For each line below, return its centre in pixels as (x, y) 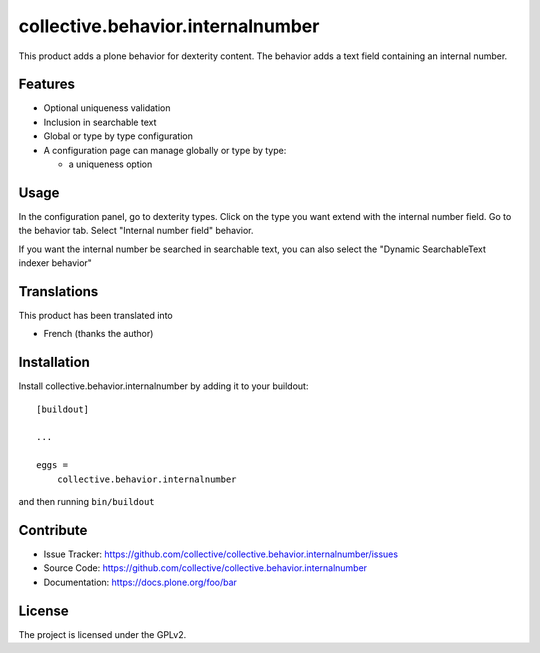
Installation (54, 362)
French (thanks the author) (98, 334)
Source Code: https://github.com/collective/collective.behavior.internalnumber (205, 568)
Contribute (53, 530)
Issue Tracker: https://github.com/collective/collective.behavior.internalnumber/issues (221, 554)
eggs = (52, 465)
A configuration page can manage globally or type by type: (165, 150)
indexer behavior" (55, 263)
